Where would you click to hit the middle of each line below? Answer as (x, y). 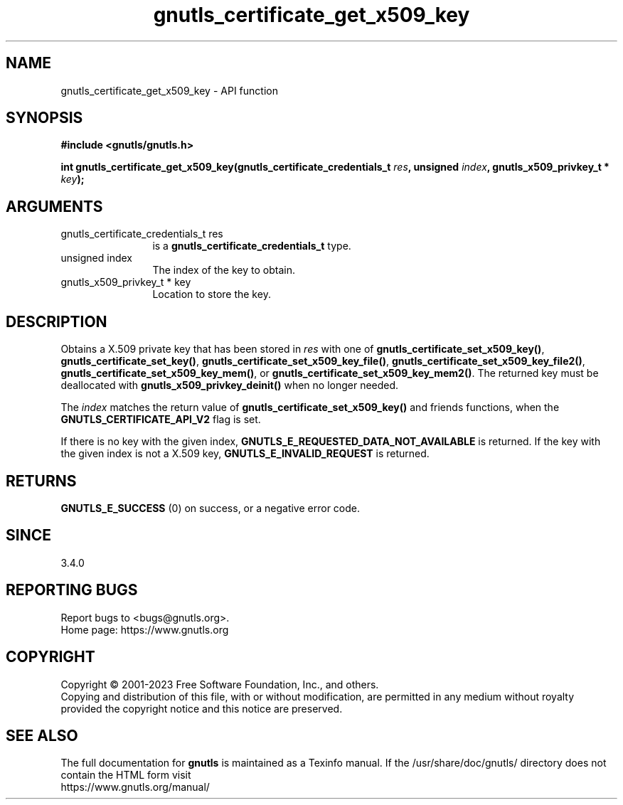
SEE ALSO (42, 735)
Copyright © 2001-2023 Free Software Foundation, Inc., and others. (220, 684)
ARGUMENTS (54, 206)
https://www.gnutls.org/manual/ (135, 787)
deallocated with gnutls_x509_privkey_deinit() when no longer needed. (230, 385)
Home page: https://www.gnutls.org (145, 629)
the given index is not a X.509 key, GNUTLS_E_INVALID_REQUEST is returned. (245, 454)
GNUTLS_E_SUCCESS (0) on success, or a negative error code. (211, 508)
